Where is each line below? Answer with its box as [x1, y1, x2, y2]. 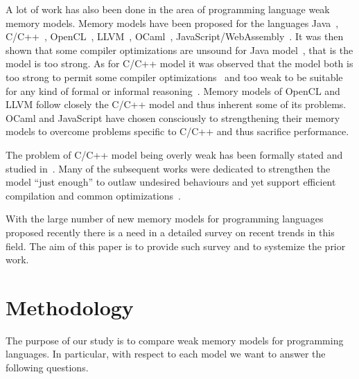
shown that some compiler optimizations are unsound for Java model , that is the [6, 42, 353, 57]
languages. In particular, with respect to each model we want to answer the [6, 346, 326, 361]
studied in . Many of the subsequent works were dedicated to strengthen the [6, 161, 331, 175]
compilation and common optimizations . [6, 188, 181, 202]
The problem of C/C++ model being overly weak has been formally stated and [6, 147, 343, 161]
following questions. [6, 360, 89, 374]
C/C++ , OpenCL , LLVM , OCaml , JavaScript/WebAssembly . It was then [6, 29, 344, 44]
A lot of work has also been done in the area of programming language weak [6, 2, 330, 16]
